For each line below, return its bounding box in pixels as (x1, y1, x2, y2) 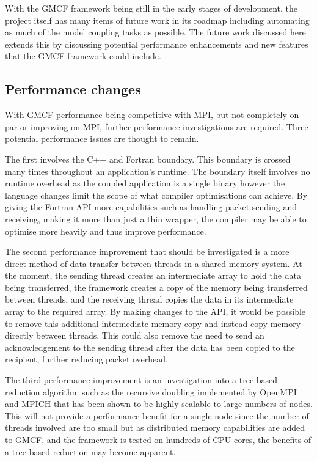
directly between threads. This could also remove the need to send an (5, 329, 264, 342)
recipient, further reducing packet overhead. (5, 353, 168, 365)
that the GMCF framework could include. (5, 50, 161, 62)
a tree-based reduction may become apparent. (5, 445, 176, 458)
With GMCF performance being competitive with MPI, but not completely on (5, 108, 299, 121)
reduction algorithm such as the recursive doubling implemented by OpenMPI (5, 385, 297, 398)
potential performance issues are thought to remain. (5, 132, 199, 145)
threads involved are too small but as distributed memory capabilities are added (5, 421, 305, 434)
